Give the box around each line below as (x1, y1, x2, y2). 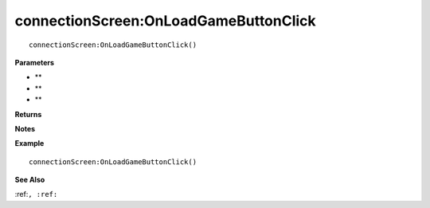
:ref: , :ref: (14, 190, 58, 199)
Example (14, 139, 45, 148)
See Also (14, 175, 45, 185)
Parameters (14, 57, 55, 67)
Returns (14, 109, 42, 119)
